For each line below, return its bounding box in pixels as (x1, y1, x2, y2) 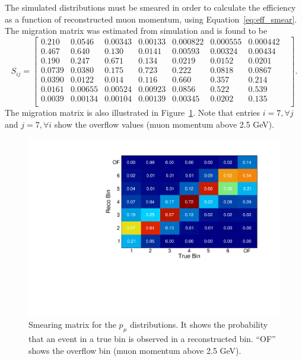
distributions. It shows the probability (129, 318, 268, 331)
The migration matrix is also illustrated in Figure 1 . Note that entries (5, 106, 260, 119)
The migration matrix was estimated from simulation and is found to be (5, 24, 268, 37)
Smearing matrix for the (28, 318, 116, 331)
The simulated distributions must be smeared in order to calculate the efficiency (5, 1, 296, 13)
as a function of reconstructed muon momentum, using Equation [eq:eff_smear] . (5, 12, 297, 25)
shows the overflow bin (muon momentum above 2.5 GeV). (28, 344, 241, 356)
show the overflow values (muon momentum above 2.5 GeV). (54, 118, 275, 130)
